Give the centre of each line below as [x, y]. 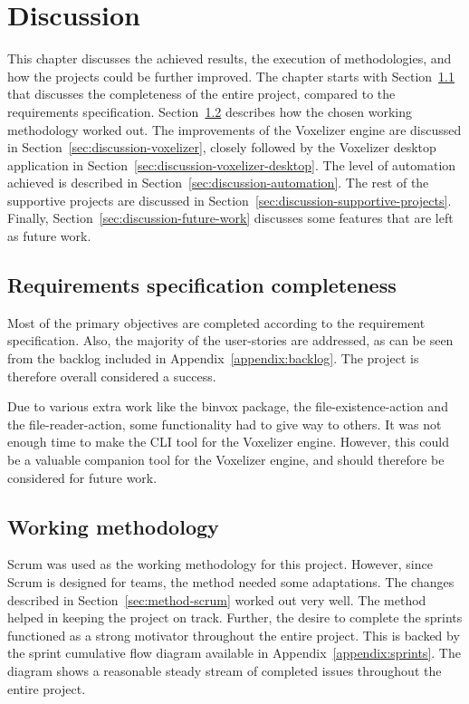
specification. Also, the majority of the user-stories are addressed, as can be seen [230, 340]
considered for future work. [82, 477]
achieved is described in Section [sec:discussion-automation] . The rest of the [218, 183]
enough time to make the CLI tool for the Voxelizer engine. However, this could [229, 442]
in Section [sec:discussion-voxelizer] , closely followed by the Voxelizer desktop [222, 147]
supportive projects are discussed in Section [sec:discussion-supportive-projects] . [230, 200]
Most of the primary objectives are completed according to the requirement [216, 322]
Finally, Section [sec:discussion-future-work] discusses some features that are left [230, 218]
